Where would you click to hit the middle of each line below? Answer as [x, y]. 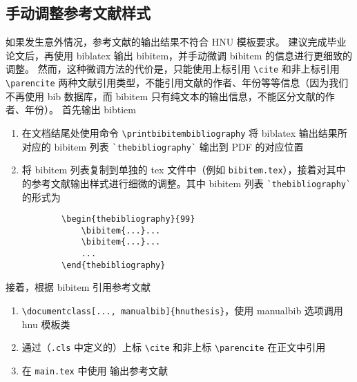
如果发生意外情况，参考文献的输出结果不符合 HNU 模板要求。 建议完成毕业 [176, 42]
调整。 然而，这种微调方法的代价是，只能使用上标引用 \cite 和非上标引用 [173, 69]
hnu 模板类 [46, 324]
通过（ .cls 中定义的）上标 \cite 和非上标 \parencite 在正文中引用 [174, 347]
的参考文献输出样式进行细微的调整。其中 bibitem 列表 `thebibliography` [186, 183]
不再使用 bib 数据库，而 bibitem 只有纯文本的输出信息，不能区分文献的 [165, 96]
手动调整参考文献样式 [78, 13]
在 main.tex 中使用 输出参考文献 [95, 370]
